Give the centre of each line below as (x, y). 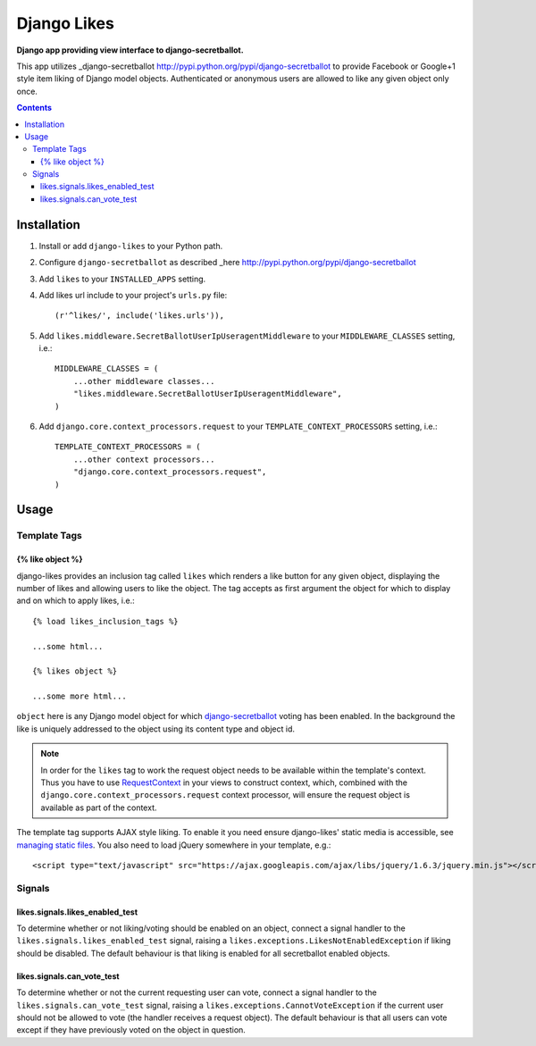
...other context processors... (144, 459)
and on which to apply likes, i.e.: (75, 601)
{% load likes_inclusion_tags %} (105, 621)
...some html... (68, 646)
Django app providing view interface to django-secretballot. (130, 50)
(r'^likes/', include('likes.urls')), (140, 316)
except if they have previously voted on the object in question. (131, 1030)
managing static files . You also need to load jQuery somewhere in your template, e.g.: (174, 845)
